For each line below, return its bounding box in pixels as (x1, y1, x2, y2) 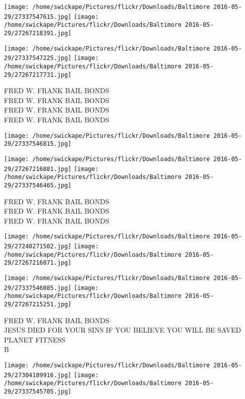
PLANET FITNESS (4, 334, 65, 344)
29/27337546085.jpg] (4, 284, 72, 291)
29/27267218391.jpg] (4, 29, 72, 37)
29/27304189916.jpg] (4, 371, 72, 379)
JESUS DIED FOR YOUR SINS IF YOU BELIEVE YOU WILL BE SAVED (4, 325, 241, 335)
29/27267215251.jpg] (4, 300, 72, 308)
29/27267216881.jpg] (4, 165, 72, 172)
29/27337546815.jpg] (4, 140, 72, 148)
